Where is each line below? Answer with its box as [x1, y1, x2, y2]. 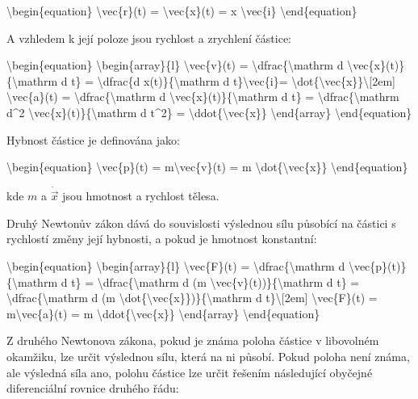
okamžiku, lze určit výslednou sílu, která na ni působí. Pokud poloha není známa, [6, 347, 410, 364]
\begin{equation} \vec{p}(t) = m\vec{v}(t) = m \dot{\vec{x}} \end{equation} [6, 158, 408, 175]
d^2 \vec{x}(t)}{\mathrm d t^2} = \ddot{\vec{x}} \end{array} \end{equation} [6, 103, 412, 120]
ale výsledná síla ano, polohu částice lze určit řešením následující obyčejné [6, 363, 373, 380]
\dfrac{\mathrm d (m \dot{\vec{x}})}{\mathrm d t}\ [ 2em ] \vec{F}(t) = [6, 289, 378, 306]
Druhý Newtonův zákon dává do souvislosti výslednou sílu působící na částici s [6, 214, 396, 231]
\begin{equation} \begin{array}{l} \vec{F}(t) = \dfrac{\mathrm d [6, 257, 345, 274]
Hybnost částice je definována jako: [6, 131, 180, 148]
